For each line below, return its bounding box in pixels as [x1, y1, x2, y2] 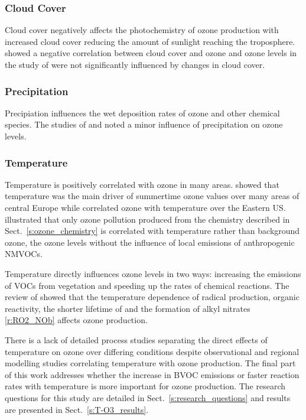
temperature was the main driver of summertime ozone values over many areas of [5, 190, 300, 202]
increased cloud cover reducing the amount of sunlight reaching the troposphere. [5, 35, 295, 47]
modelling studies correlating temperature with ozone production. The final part [5, 357, 296, 369]
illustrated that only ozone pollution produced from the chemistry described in [5, 213, 290, 225]
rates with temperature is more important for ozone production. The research [5, 380, 286, 392]
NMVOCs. [5, 248, 43, 260]
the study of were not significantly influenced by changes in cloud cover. [5, 58, 265, 70]
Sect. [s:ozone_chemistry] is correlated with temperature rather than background [5, 224, 300, 237]
